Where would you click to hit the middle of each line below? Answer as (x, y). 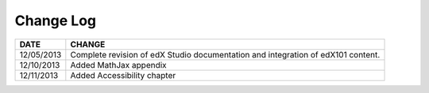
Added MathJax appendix (118, 65)
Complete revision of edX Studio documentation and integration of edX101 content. (225, 54)
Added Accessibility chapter (123, 75)
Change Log (56, 20)
